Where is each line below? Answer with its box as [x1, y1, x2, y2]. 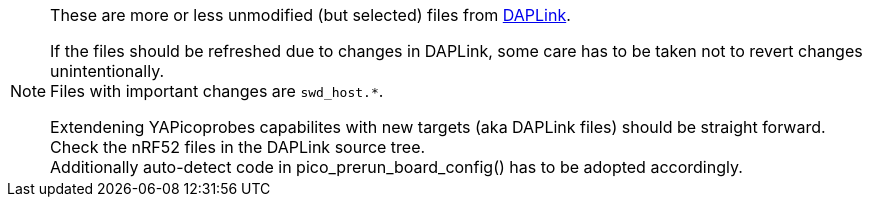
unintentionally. [50, 61, 165, 81]
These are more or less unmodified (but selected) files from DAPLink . [50, 5, 571, 25]
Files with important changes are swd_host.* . [50, 81, 384, 101]
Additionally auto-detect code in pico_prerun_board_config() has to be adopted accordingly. [50, 157, 743, 177]
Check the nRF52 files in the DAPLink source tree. [50, 137, 426, 157]
